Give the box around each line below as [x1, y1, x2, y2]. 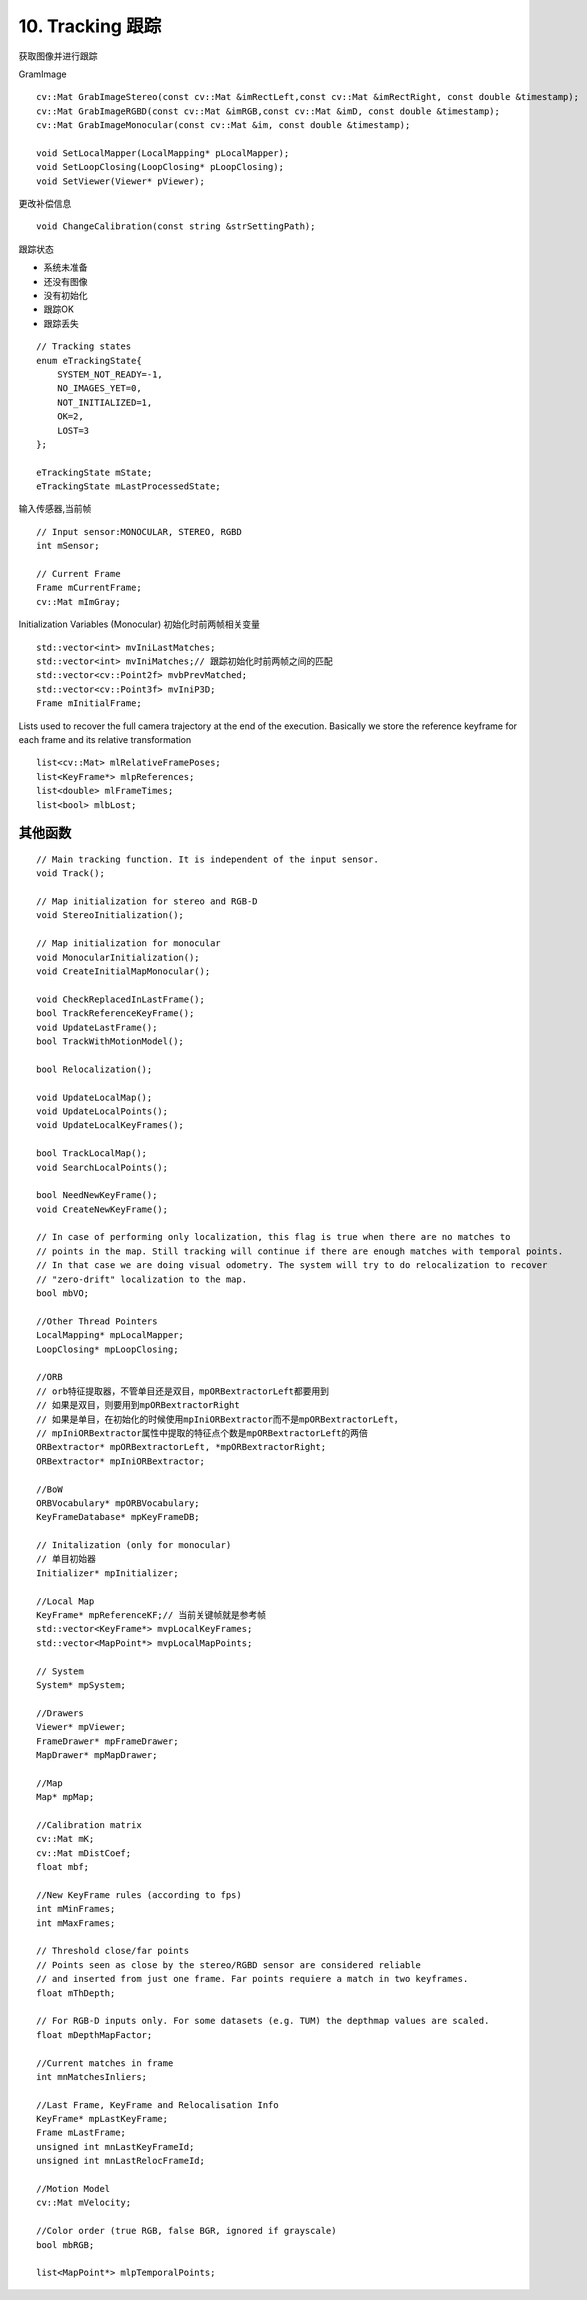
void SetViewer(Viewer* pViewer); [36, 175, 205, 187]
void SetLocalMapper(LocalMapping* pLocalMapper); [36, 147, 290, 159]
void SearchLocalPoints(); [36, 1161, 169, 1173]
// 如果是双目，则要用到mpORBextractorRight [36, 1400, 240, 1411]
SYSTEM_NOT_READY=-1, [56, 368, 164, 380]
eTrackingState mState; [36, 466, 153, 478]
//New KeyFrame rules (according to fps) [36, 1889, 242, 1900]
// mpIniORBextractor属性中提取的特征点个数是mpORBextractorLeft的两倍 [36, 1427, 369, 1439]
